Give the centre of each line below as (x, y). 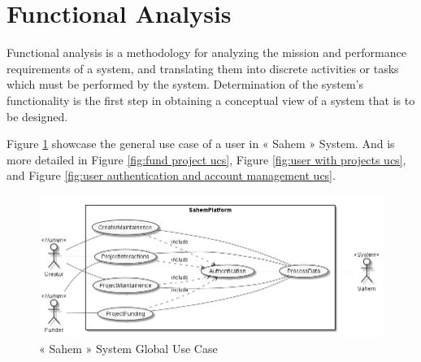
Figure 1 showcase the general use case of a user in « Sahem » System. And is (201, 144)
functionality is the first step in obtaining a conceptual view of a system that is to (211, 100)
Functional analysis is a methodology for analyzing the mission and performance (206, 52)
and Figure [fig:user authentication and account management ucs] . (171, 175)
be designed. (37, 116)
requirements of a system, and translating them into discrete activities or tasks (203, 68)
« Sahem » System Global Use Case (128, 348)
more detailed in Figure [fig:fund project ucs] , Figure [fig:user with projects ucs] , (206, 159)
